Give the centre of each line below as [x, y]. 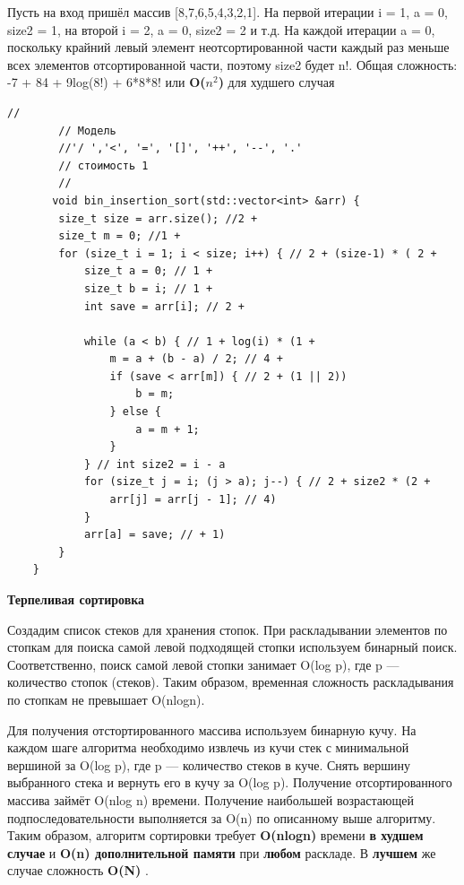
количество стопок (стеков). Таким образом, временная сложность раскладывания [231, 682]
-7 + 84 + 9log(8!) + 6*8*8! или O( [107, 82]
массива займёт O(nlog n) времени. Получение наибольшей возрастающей [211, 799]
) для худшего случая [276, 82]
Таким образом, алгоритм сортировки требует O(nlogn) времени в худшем [215, 835]
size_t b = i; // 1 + [148, 288]
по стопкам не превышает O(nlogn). [106, 699]
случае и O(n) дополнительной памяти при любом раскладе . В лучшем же [222, 852]
